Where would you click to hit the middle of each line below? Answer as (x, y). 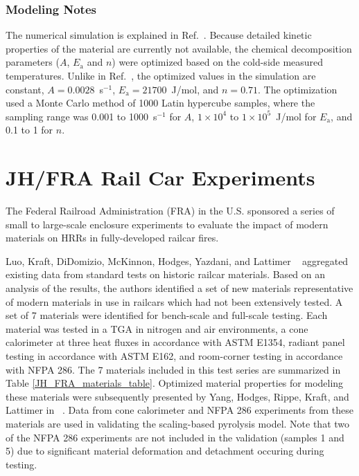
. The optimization (298, 89)
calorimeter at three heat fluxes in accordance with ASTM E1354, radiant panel (175, 342)
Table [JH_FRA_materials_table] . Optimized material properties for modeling (175, 383)
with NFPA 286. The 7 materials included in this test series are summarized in (173, 369)
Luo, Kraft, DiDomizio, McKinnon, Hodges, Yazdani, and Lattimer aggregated (177, 260)
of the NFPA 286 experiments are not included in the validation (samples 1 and (175, 437)
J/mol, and (195, 89)
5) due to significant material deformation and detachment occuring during (165, 451)
